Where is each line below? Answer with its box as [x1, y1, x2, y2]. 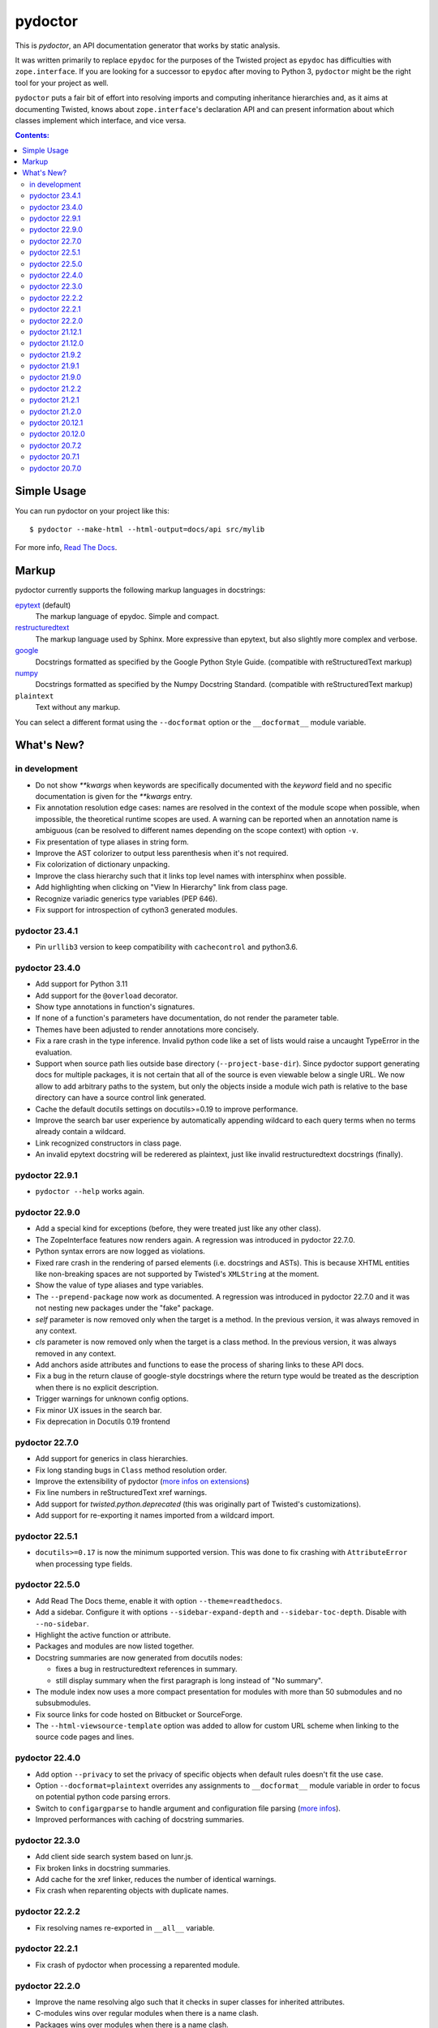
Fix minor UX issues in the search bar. [35, 1405, 162, 1415]
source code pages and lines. [35, 1732, 135, 1742]
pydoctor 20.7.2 [29, 440, 82, 450]
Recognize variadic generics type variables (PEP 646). [35, 893, 218, 904]
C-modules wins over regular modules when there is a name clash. [35, 2009, 259, 2018]
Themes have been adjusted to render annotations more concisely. [35, 1025, 260, 1034]
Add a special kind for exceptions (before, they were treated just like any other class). [35, 1223, 321, 1233]
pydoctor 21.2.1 [29, 395, 80, 405]
